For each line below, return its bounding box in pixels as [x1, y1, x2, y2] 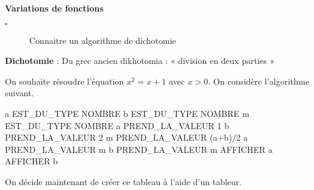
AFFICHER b [5, 155, 58, 167]
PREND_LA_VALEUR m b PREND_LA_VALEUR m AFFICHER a [5, 142, 273, 155]
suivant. [5, 86, 34, 99]
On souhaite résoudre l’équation [5, 74, 124, 87]
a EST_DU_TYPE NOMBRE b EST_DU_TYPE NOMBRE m [5, 107, 249, 119]
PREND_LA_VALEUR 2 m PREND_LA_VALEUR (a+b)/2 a [5, 131, 248, 144]
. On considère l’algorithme [208, 74, 310, 87]
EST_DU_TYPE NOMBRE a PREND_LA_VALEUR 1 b [5, 119, 229, 132]
